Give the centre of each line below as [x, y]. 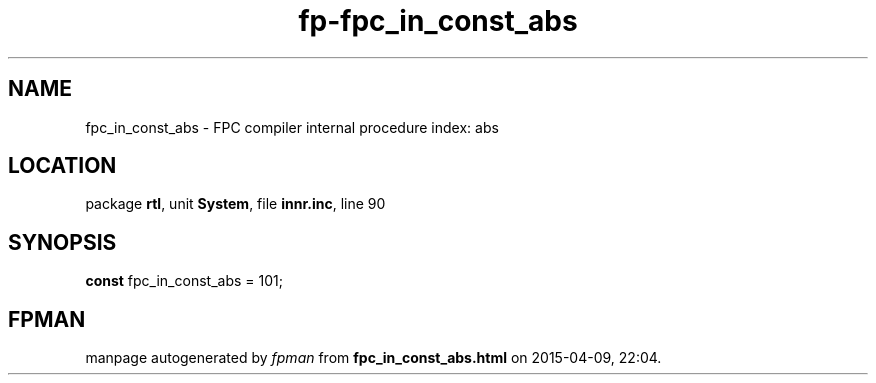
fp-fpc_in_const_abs [438, 21]
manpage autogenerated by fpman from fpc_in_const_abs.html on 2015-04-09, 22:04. [373, 358]
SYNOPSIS [62, 242]
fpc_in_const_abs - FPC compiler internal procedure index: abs [292, 127]
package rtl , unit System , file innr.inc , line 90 [235, 204]
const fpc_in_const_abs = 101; [184, 281]
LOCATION [62, 166]
